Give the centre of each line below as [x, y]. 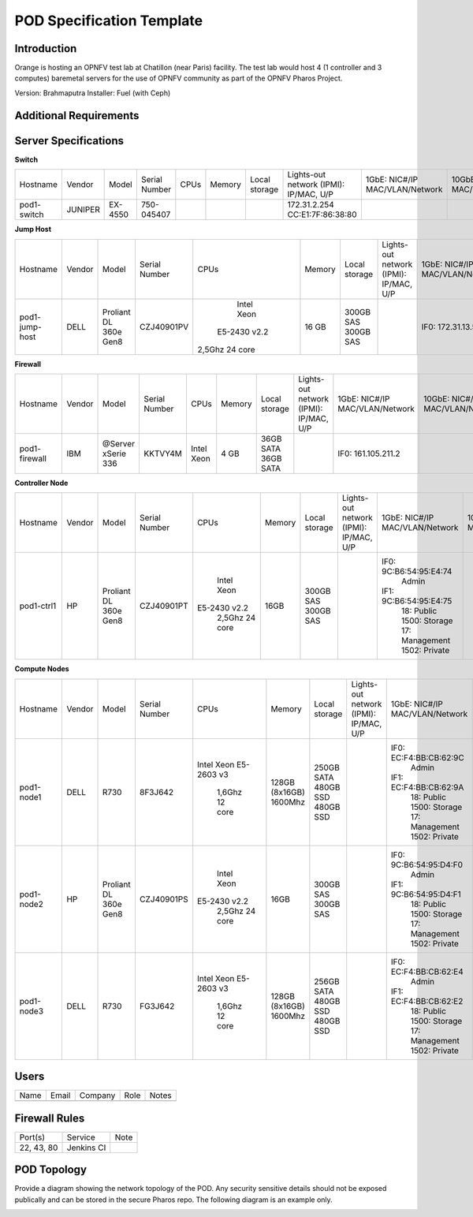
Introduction [46, 49]
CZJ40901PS [164, 899]
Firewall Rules [50, 1118]
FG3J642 [157, 1006]
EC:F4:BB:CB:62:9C [427, 757]
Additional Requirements [77, 116]
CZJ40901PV [164, 327]
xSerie [114, 454]
